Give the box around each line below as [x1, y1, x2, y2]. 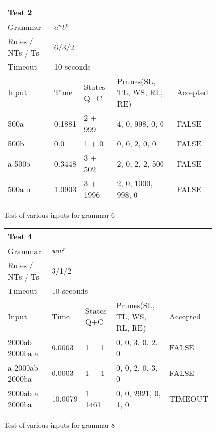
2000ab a [8, 387, 39, 399]
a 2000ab [8, 361, 39, 373]
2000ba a [8, 347, 39, 359]
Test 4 [8, 230, 32, 242]
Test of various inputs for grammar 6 [4, 210, 115, 220]
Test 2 [8, 6, 32, 18]
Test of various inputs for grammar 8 [4, 419, 115, 430]
